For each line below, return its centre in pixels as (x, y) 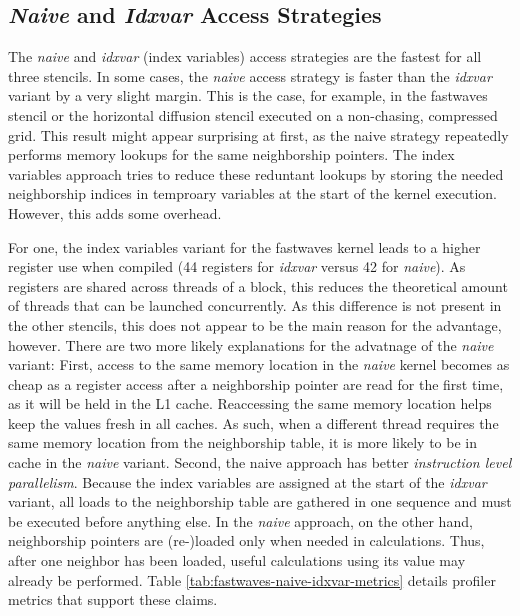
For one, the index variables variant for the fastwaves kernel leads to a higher (244, 246)
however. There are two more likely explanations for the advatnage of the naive (251, 344)
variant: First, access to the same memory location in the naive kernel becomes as (259, 364)
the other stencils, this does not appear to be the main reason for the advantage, (255, 324)
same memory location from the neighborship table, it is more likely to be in (242, 442)
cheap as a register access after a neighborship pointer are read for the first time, (256, 383)
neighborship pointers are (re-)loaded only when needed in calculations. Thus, (246, 540)
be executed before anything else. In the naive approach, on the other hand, (240, 520)
